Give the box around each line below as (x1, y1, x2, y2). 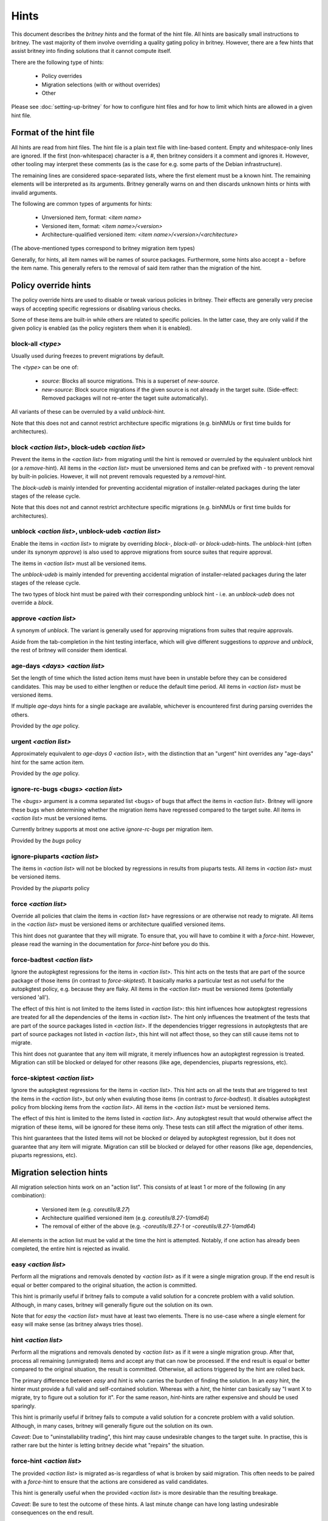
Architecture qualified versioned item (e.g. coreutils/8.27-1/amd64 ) (41, 1214, 210, 1222)
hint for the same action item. (11, 758, 85, 766)
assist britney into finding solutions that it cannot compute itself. (11, 47, 172, 55)
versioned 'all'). (11, 994, 50, 1001)
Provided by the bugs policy (11, 837, 81, 844)
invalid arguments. (11, 189, 58, 196)
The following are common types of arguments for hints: (11, 200, 152, 207)
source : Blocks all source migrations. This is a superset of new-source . (41, 377, 220, 385)
